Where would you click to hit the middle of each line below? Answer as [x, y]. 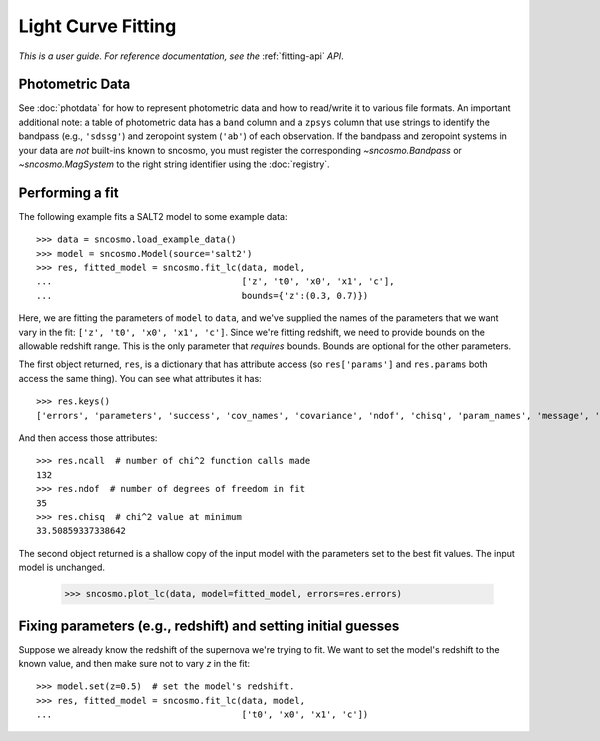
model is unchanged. [61, 567]
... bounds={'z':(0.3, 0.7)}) [202, 295]
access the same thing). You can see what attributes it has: [140, 378]
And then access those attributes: [88, 438]
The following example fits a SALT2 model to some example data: [153, 216]
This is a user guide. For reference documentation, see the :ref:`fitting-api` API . [181, 56]
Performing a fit [68, 192]
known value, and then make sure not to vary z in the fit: [134, 663]
